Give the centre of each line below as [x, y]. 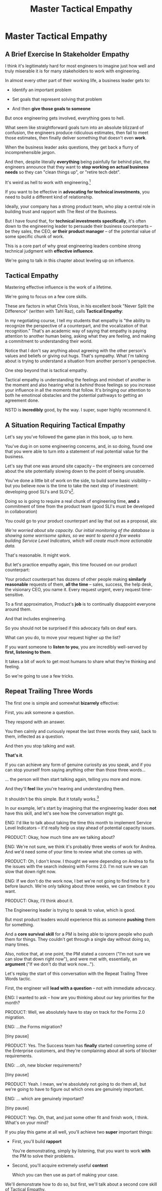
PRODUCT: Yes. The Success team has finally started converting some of [79, 1046]
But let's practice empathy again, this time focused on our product [71, 564]
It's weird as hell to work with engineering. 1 [48, 182]
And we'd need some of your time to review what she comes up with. [74, 852]
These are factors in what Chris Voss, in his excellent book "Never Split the [80, 306]
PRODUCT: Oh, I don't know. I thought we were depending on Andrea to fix [80, 861]
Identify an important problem [42, 90]
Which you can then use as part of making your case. [65, 1175]
